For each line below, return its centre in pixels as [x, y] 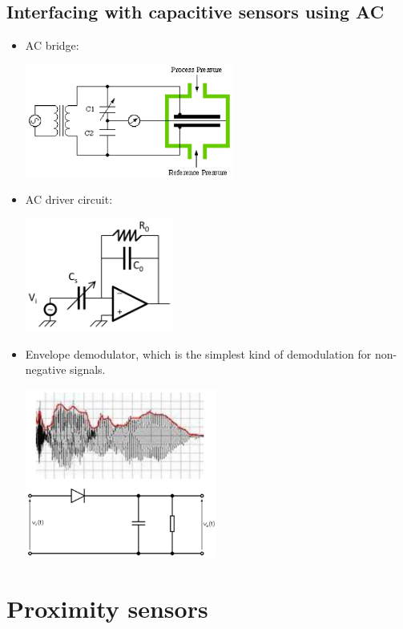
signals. [88, 369]
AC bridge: [52, 45]
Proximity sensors [107, 608]
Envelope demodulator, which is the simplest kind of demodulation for [198, 353]
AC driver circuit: [69, 199]
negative [46, 369]
